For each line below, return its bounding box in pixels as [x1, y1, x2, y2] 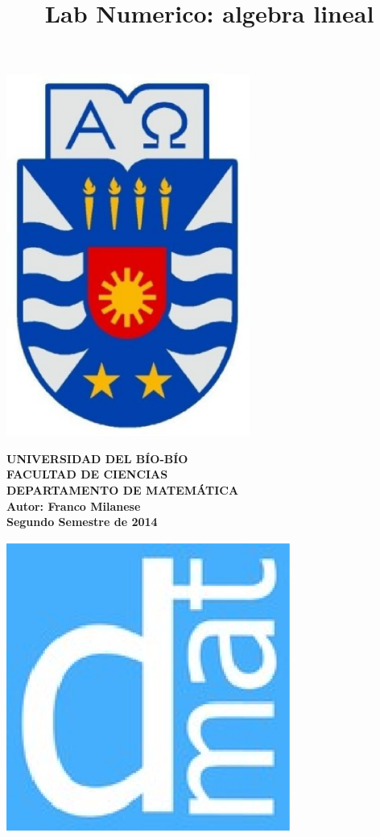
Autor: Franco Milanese [6, 497, 141, 514]
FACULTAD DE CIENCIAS [6, 466, 168, 483]
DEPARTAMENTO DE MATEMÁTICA [6, 481, 239, 498]
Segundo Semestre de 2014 [6, 513, 158, 530]
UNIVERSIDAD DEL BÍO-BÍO [6, 450, 188, 466]
